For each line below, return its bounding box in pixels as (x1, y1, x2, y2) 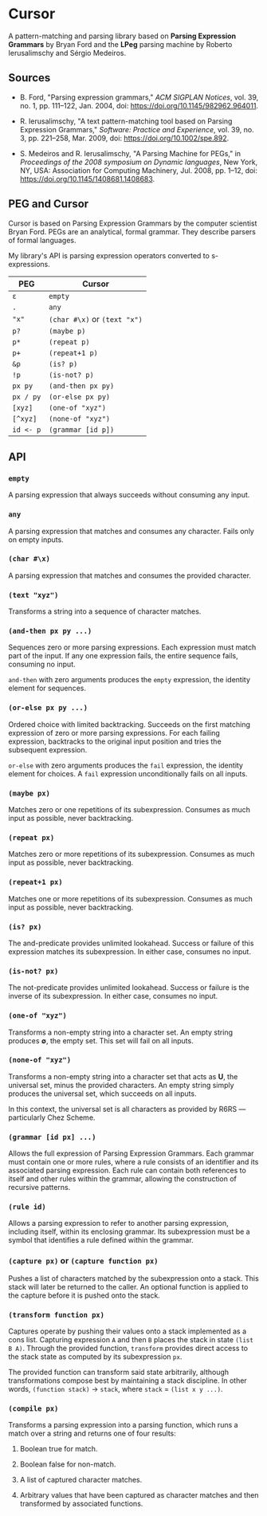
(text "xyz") (8, 591, 59, 599)
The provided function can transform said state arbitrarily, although (8, 1368, 230, 1377)
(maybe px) (8, 788, 50, 798)
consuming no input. (8, 659, 76, 670)
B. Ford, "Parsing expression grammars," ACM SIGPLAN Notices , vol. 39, (19, 92, 259, 102)
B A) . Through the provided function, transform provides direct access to (8, 1344, 249, 1353)
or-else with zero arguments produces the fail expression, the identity (8, 760, 243, 770)
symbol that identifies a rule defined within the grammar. (8, 1235, 194, 1245)
